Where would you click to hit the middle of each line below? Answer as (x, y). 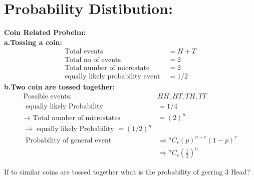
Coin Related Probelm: (45, 32)
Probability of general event (69, 140)
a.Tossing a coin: (33, 42)
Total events (84, 52)
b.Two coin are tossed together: (60, 87)
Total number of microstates (77, 118)
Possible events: (48, 97)
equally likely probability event (112, 77)
